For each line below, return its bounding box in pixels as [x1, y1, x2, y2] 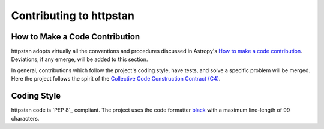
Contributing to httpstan [11, 9, 135, 22]
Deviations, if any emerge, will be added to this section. [11, 56, 148, 63]
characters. [11, 115, 40, 122]
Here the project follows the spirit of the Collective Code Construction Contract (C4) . [11, 75, 221, 82]
